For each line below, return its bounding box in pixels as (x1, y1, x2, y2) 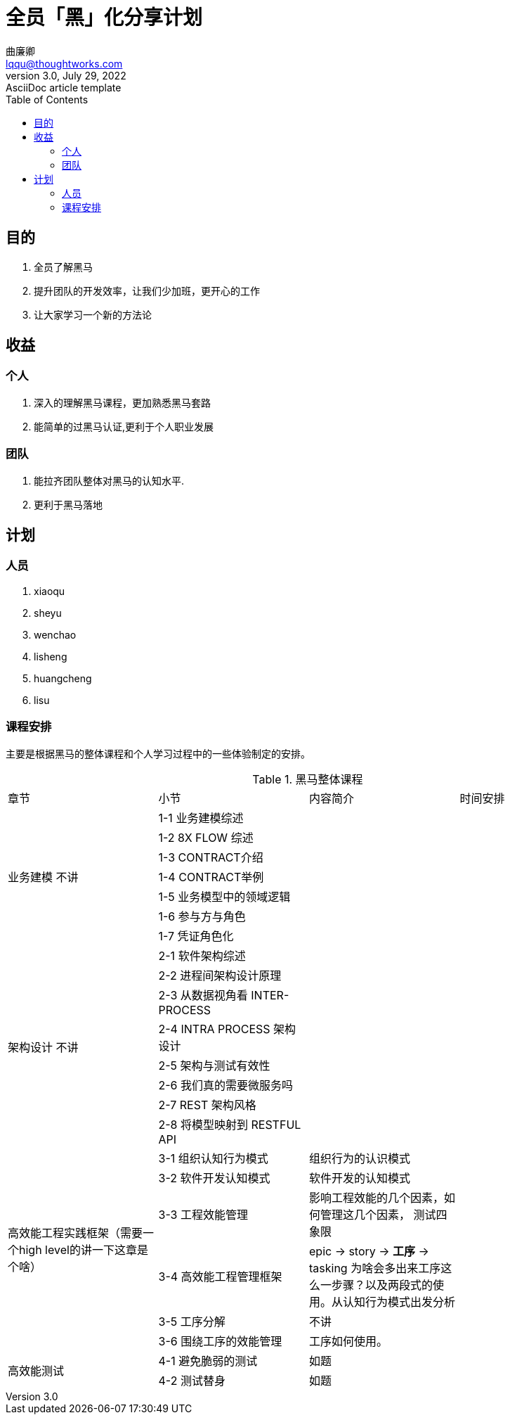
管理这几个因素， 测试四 (320, 1207, 447, 1222)
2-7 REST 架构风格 (158, 1097, 256, 1112)
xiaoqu (34, 584, 65, 597)
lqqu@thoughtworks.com (6, 57, 123, 70)
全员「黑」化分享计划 (6, 6, 203, 30)
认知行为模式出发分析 (343, 1294, 456, 1309)
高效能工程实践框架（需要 (8, 1225, 143, 1240)
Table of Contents (6, 93, 89, 105)
